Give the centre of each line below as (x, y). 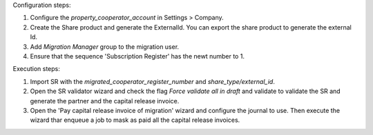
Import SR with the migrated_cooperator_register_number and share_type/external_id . (153, 81)
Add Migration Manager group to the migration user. (105, 46)
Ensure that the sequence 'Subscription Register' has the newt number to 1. (137, 56)
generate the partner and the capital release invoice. (105, 101)
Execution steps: (36, 69)
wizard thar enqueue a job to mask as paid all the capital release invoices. (135, 120)
